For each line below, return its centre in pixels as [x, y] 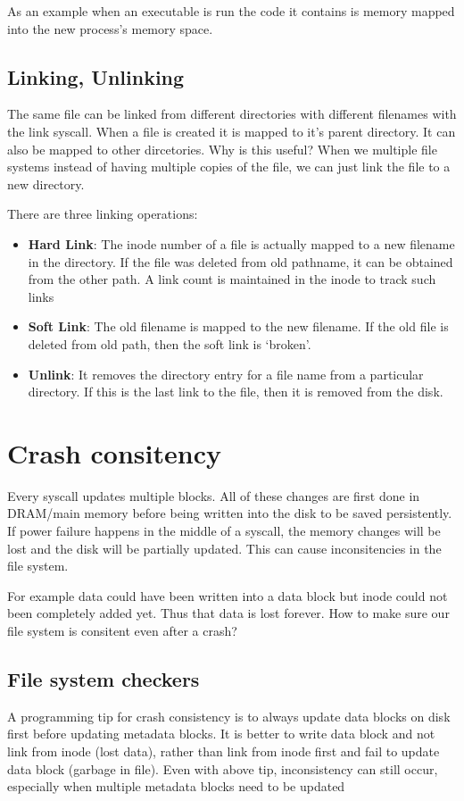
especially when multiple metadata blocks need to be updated [176, 786]
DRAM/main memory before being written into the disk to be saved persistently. [230, 513]
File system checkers [104, 678]
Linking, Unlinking [96, 76]
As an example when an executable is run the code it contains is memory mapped [231, 11]
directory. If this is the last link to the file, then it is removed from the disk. [236, 392]
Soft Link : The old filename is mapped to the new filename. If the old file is [238, 326]
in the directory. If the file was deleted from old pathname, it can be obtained [240, 261]
